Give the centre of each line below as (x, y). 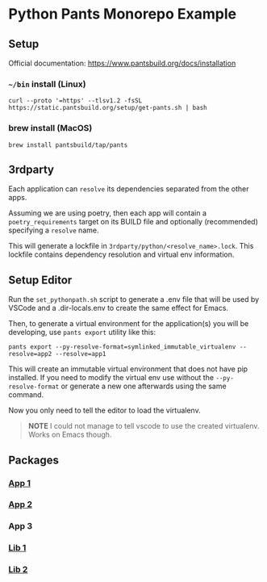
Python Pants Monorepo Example (122, 14)
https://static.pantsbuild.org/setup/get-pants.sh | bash (108, 108)
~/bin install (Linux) (47, 84)
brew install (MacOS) (50, 128)
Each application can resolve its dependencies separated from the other (129, 189)
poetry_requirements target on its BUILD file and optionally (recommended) (133, 222)
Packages (33, 460)
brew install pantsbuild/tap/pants (68, 145)
